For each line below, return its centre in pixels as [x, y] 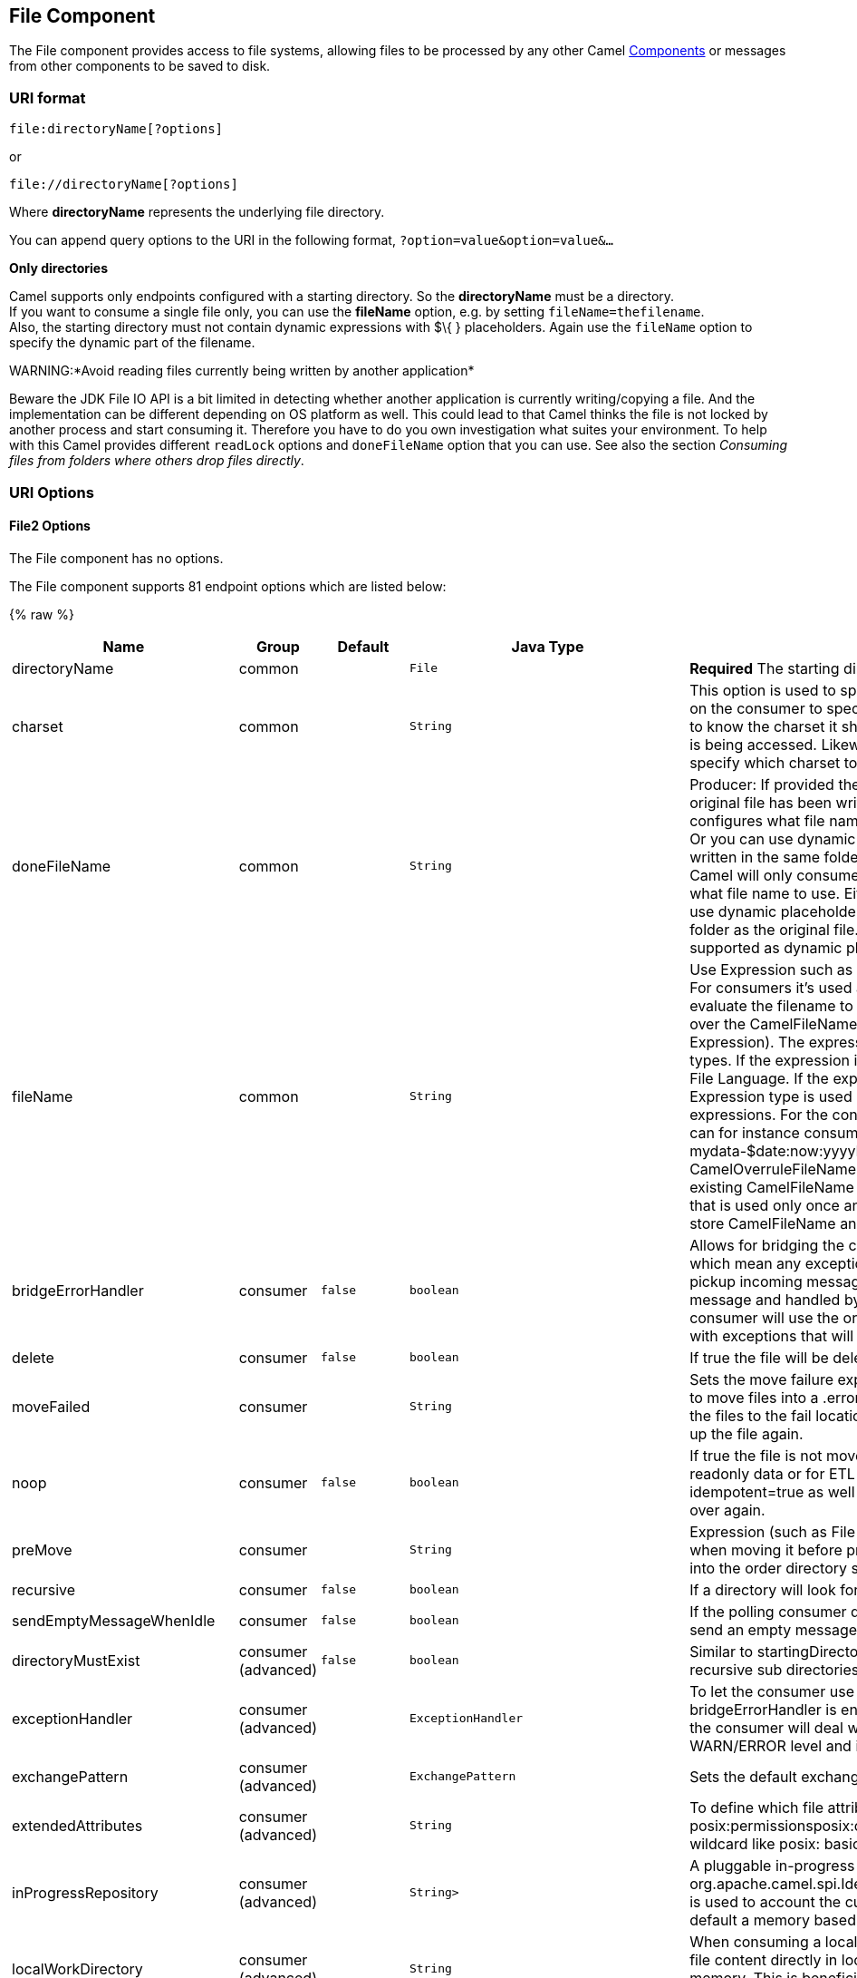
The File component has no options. [116, 558]
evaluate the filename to [771, 1005]
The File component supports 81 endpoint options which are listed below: [228, 586]
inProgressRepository [85, 1892]
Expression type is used [771, 1096]
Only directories [59, 268]
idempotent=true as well [772, 1491]
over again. [727, 1510]
